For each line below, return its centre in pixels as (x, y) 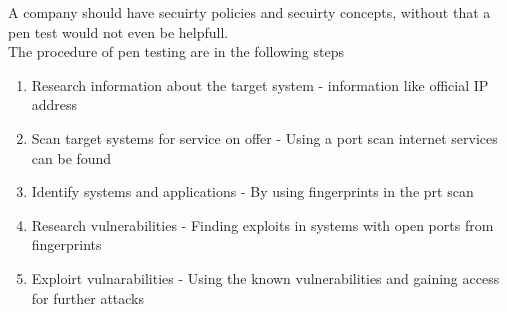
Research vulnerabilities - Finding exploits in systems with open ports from (262, 224)
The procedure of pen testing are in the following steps (176, 51)
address (54, 104)
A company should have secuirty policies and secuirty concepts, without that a (249, 12)
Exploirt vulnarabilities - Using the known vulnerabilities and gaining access (265, 277)
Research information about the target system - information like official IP (260, 84)
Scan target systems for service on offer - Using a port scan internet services (264, 137)
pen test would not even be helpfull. (118, 31)
